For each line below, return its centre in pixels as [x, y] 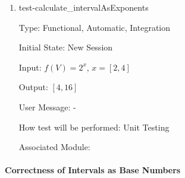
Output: [33, 87]
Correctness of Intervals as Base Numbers [93, 170]
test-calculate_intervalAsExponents [84, 7]
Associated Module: [54, 147]
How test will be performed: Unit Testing [94, 127]
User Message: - [47, 107]
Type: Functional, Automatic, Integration [95, 27]
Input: [30, 67]
